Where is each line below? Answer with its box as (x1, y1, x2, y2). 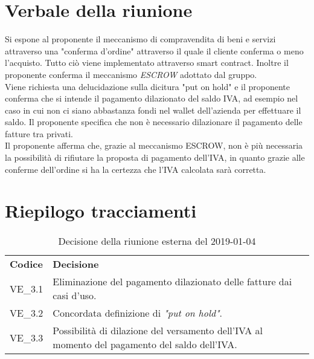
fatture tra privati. (5, 127, 73, 140)
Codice (10, 257, 43, 271)
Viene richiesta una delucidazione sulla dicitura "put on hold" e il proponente (5, 80, 290, 92)
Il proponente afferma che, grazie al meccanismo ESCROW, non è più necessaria (5, 139, 303, 152)
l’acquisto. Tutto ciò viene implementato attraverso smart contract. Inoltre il (5, 56, 289, 69)
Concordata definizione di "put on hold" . (53, 306, 223, 320)
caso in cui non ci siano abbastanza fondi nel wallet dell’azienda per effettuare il (5, 103, 301, 116)
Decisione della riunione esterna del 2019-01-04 (58, 234, 256, 248)
